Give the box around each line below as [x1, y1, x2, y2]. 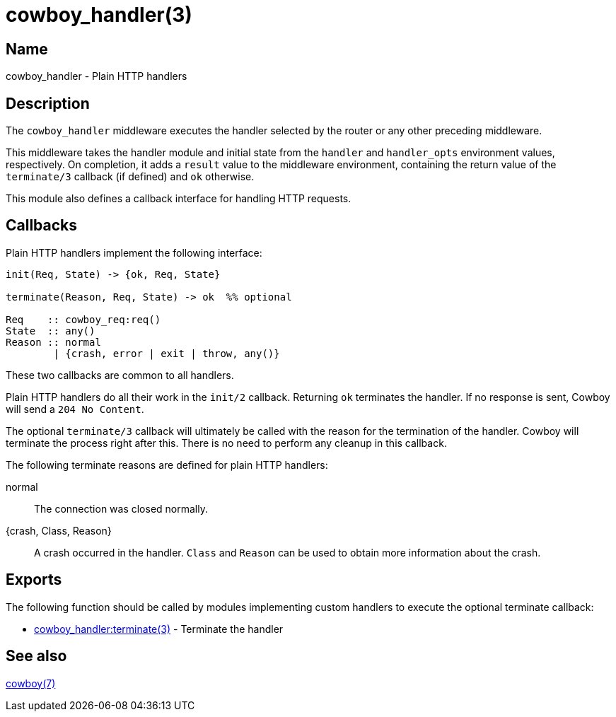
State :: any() [6, 325, 95, 337]
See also [6, 647, 67, 665]
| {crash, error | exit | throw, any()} [53, 347, 280, 359]
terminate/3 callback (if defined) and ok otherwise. [6, 170, 255, 183]
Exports [6, 571, 62, 589]
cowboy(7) [6, 677, 56, 689]
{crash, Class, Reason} [6, 524, 112, 537]
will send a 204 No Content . [6, 402, 144, 415]
